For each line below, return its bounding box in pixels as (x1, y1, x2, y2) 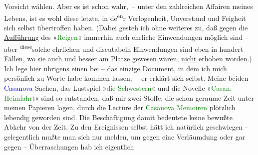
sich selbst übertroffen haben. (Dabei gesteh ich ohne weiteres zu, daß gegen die (4, 22, 248, 32)
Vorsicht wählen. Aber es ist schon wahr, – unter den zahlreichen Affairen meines (4, 1, 253, 11)
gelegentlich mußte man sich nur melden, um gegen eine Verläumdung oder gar (4, 132, 246, 142)
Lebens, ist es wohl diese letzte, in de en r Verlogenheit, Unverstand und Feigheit (4, 11, 246, 23)
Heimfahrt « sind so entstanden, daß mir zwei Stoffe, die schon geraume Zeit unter (4, 92, 254, 103)
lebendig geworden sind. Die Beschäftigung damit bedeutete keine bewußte (4, 112, 233, 122)
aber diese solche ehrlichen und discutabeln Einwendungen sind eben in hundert (4, 42, 244, 54)
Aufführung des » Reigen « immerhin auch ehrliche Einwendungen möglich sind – (4, 32, 249, 42)
